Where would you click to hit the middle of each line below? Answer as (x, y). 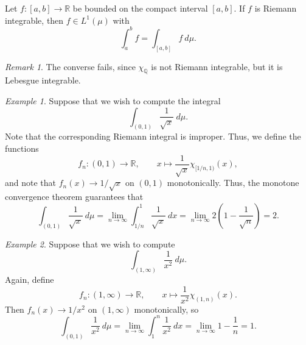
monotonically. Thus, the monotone (233, 183)
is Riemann (276, 8)
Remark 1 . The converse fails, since (70, 66)
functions (22, 148)
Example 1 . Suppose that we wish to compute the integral (113, 100)
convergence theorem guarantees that (74, 197)
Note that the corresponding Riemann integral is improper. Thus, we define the (153, 136)
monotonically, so (166, 309)
